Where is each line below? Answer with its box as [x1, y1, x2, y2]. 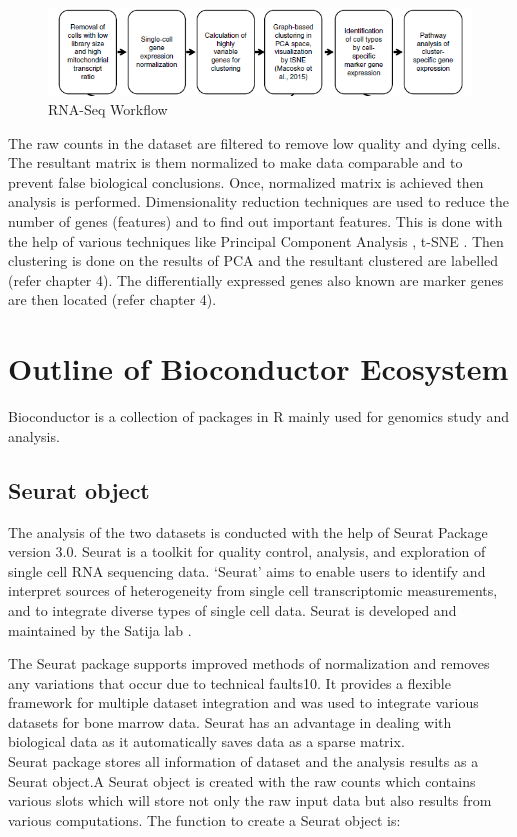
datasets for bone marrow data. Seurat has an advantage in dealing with [8, 711, 452, 732]
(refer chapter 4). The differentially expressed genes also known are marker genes [8, 269, 504, 290]
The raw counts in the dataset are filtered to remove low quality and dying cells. [8, 132, 501, 153]
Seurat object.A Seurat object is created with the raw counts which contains [8, 770, 476, 791]
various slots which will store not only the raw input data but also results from [8, 790, 492, 811]
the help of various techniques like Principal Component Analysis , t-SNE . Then [8, 230, 504, 251]
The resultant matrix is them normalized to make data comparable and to [8, 152, 463, 173]
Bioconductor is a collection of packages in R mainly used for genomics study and [8, 406, 509, 427]
